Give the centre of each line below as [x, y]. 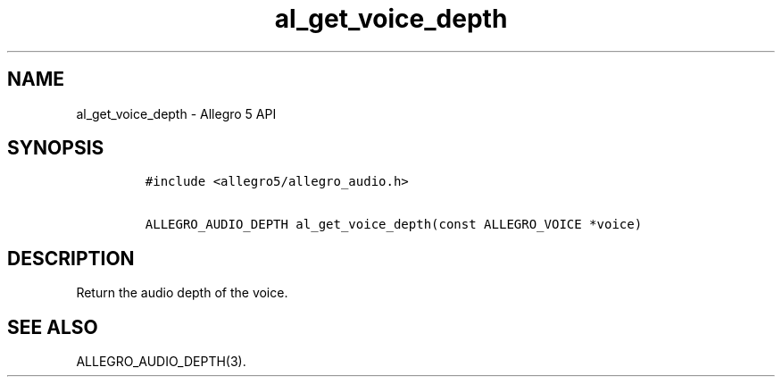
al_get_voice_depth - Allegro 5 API [176, 113]
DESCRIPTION [71, 258]
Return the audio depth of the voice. [182, 293]
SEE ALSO [53, 327]
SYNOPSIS [56, 148]
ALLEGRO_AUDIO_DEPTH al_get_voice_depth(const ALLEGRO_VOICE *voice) [394, 225]
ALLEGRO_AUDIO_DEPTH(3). [161, 362]
